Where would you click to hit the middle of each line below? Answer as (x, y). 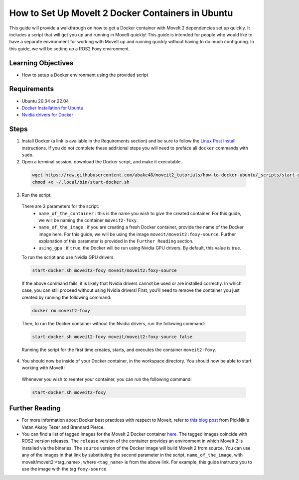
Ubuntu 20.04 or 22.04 (45, 101)
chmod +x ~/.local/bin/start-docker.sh (81, 182)
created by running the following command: (67, 297)
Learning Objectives (41, 63)
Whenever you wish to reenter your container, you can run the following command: (107, 379)
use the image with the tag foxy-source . (65, 469)
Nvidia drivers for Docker (48, 115)
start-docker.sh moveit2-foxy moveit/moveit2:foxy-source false (112, 337)
